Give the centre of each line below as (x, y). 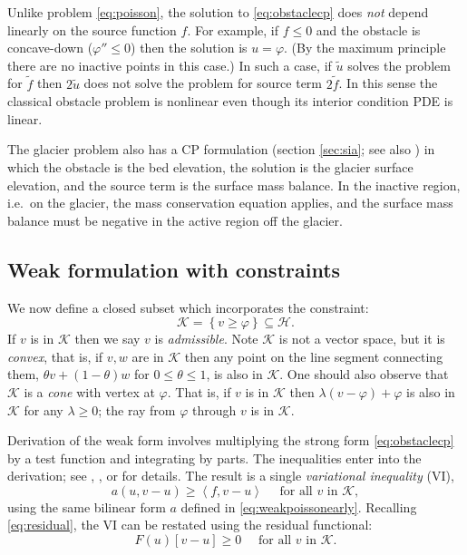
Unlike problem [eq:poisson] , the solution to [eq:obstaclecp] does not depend (218, 12)
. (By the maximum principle (365, 48)
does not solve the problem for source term (203, 83)
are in (148, 356)
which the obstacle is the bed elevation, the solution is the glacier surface (210, 166)
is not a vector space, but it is (362, 339)
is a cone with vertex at (89, 391)
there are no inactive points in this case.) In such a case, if (170, 65)
